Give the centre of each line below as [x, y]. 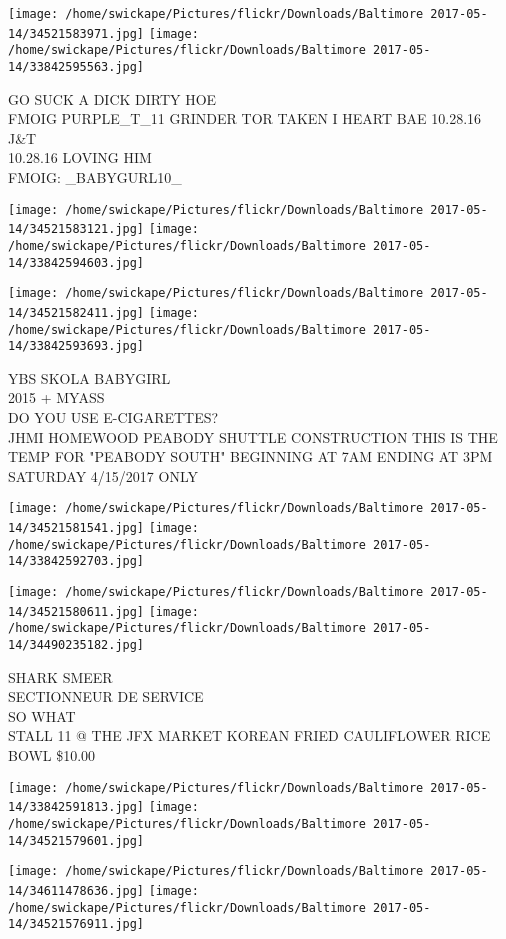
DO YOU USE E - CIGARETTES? [113, 417]
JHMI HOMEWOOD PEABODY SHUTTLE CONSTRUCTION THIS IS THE [253, 436]
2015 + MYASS [56, 397]
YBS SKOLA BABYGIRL [89, 377]
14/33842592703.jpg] [76, 561]
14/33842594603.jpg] [76, 262]
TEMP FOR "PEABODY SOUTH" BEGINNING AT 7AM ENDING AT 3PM [250, 456]
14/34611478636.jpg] [76, 890]
